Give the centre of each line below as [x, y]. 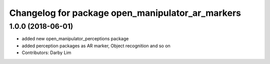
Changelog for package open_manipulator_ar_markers [125, 13]
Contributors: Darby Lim [46, 53]
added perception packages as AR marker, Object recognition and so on [96, 46]
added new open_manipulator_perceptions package [75, 39]
